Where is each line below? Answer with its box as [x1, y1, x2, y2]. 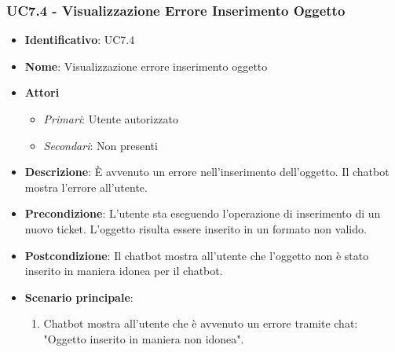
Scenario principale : [24, 288, 133, 305]
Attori [24, 84, 60, 101]
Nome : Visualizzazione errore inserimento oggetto [24, 57, 268, 74]
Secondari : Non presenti [43, 137, 158, 153]
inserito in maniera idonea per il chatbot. [24, 262, 223, 279]
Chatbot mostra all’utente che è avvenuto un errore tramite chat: [43, 315, 358, 332]
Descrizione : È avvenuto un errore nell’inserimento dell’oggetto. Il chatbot [24, 163, 390, 180]
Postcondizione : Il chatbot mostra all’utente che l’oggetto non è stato [24, 247, 369, 263]
